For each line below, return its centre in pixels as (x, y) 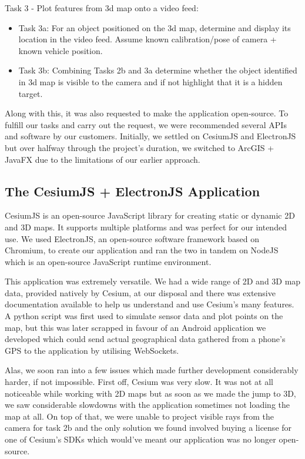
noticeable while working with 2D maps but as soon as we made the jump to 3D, (150, 393)
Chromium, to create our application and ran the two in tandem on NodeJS (142, 250)
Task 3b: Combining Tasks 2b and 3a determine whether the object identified (158, 70)
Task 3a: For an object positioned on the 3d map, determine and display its (155, 27)
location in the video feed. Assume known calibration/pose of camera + (148, 39)
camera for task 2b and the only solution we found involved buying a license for (148, 428)
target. (31, 93)
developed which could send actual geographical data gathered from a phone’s (145, 339)
